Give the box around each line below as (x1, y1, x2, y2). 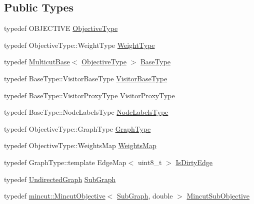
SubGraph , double (117, 191, 173, 201)
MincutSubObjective (186, 191, 250, 201)
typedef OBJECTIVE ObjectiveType (4, 23, 118, 33)
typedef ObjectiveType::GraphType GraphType (4, 123, 151, 134)
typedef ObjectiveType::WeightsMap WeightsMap (4, 140, 156, 151)
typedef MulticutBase (4, 56, 70, 67)
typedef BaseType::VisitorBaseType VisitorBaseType (4, 73, 167, 83)
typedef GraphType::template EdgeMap (4, 157, 126, 167)
